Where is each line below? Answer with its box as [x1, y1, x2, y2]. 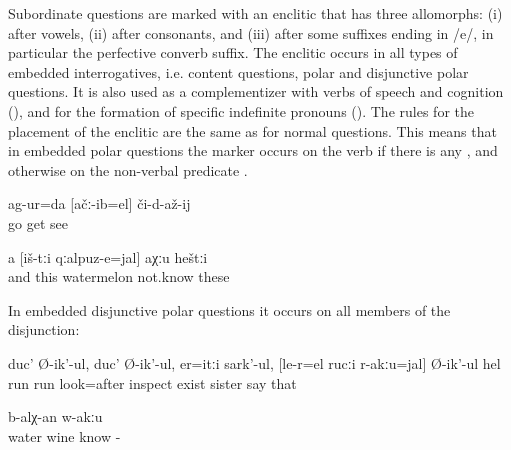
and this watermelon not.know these [8, 266, 230, 287]
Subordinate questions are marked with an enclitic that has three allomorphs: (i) [8, 3, 503, 23]
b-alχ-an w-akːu [8, 406, 103, 427]
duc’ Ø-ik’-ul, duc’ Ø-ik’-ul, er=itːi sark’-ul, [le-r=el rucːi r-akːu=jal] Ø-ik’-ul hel [8, 352, 501, 373]
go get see [8, 212, 68, 233]
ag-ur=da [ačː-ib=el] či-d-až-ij [8, 193, 191, 214]
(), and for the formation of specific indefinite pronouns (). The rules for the [8, 100, 474, 121]
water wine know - [8, 425, 121, 446]
